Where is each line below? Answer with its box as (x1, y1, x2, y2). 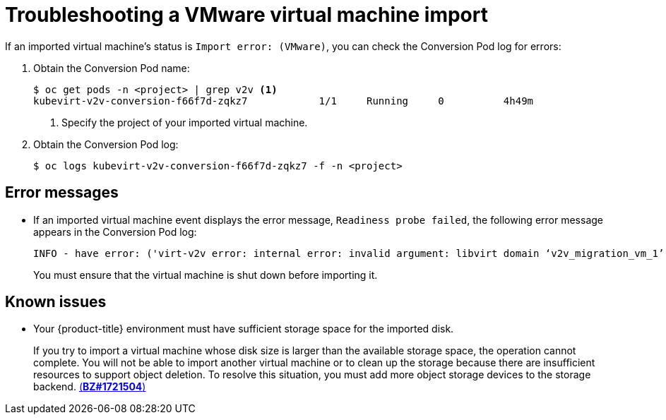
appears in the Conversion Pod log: (33, 225, 197, 238)
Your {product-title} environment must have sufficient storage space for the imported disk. (33, 323, 454, 335)
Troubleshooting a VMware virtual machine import (5, 3, 488, 27)
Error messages (5, 184, 119, 202)
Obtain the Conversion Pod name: (33, 61, 190, 74)
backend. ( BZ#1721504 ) (33, 380, 146, 393)
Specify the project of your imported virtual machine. (61, 116, 308, 128)
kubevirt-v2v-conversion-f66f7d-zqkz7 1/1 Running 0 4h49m (33, 95, 534, 107)
